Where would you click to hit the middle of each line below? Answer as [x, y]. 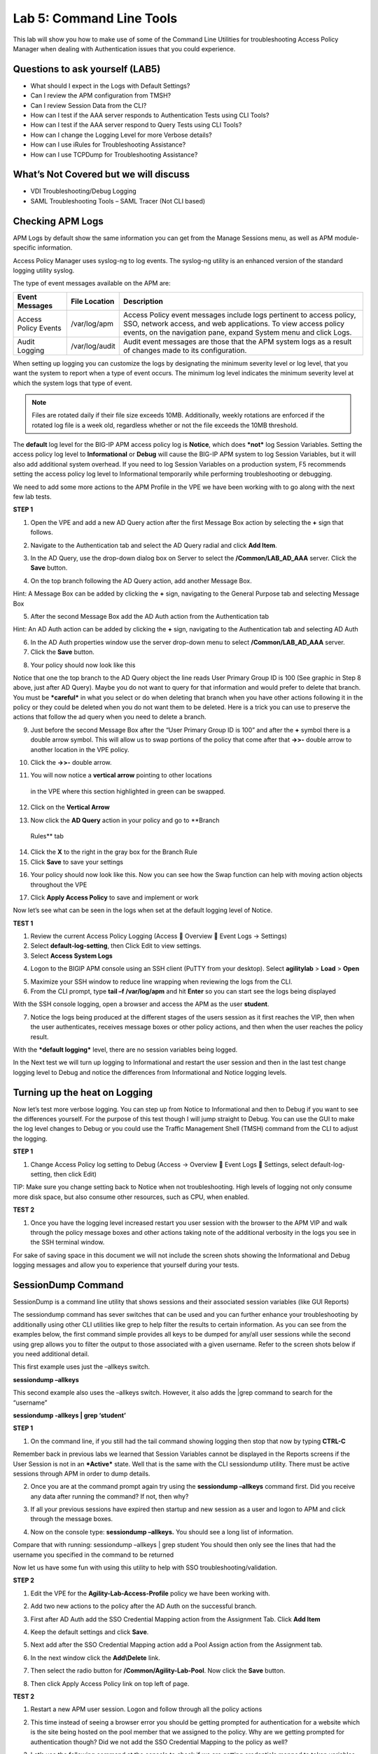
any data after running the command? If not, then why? [110, 1496]
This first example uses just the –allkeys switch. [82, 1367]
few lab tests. [32, 497]
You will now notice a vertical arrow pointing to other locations [121, 775]
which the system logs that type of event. [73, 383]
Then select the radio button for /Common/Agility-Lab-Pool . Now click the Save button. [158, 1671]
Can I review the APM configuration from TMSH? [101, 95]
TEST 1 [23, 923]
